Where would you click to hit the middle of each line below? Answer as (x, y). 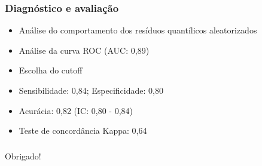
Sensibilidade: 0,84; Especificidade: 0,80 (91, 90)
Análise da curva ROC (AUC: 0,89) (84, 50)
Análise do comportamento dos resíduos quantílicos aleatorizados (138, 30)
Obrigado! (23, 156)
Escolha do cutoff (51, 70)
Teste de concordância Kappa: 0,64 (83, 130)
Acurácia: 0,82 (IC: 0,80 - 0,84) (76, 110)
